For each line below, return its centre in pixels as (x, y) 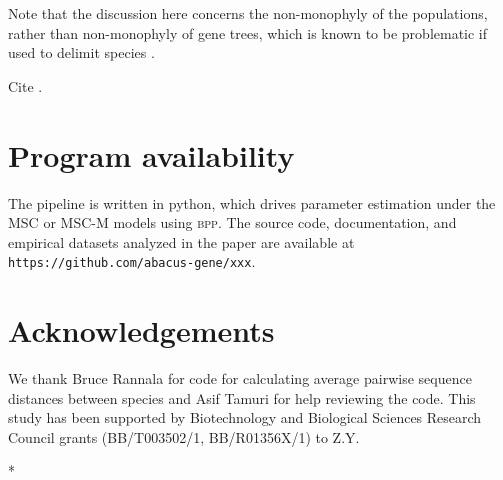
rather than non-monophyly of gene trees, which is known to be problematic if (248, 32)
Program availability (151, 154)
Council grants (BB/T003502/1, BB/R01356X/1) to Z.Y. (184, 436)
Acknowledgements (141, 330)
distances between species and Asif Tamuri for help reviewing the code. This (242, 397)
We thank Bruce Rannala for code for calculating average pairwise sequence (240, 378)
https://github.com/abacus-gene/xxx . (132, 261)
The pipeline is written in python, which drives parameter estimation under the (252, 202)
